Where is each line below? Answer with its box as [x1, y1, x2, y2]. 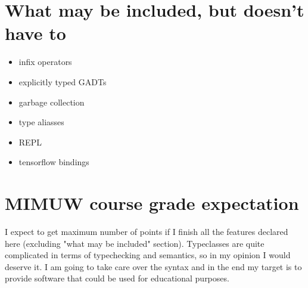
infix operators [18, 55, 72, 68]
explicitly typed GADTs [18, 75, 107, 88]
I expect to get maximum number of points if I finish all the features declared [5, 225, 288, 237]
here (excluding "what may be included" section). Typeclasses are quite [5, 237, 265, 249]
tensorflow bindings [18, 156, 89, 168]
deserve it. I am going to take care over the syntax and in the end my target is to [5, 260, 302, 272]
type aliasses [18, 116, 64, 128]
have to [5, 21, 66, 45]
